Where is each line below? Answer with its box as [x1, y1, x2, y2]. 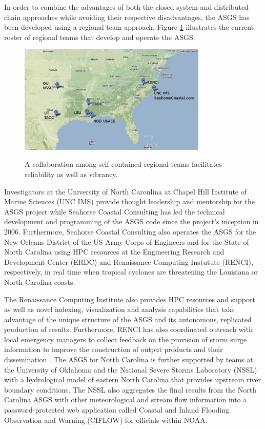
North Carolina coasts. [4, 276, 75, 287]
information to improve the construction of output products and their [4, 344, 223, 355]
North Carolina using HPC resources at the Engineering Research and [4, 246, 225, 257]
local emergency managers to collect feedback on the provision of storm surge [4, 334, 247, 344]
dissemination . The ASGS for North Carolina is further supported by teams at [4, 354, 253, 365]
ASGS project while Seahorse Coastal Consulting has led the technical [4, 206, 225, 217]
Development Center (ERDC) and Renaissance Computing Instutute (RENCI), [4, 256, 253, 267]
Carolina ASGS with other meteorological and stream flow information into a [4, 394, 247, 405]
